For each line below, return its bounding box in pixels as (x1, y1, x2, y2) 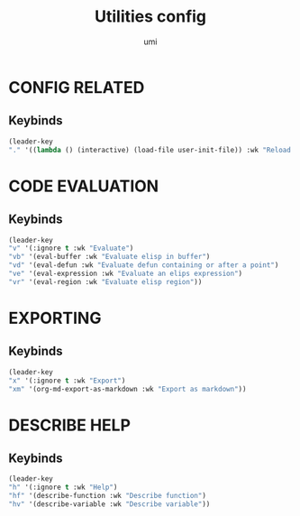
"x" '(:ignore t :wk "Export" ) (8, 376, 126, 385)
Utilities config (94, 6, 207, 27)
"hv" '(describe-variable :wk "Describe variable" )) (8, 500, 211, 509)
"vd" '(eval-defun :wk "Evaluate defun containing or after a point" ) (8, 261, 279, 270)
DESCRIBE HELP (8, 415, 132, 435)
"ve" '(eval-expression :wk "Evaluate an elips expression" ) (8, 269, 243, 278)
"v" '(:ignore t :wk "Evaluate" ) (8, 244, 134, 253)
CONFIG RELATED (8, 77, 145, 97)
